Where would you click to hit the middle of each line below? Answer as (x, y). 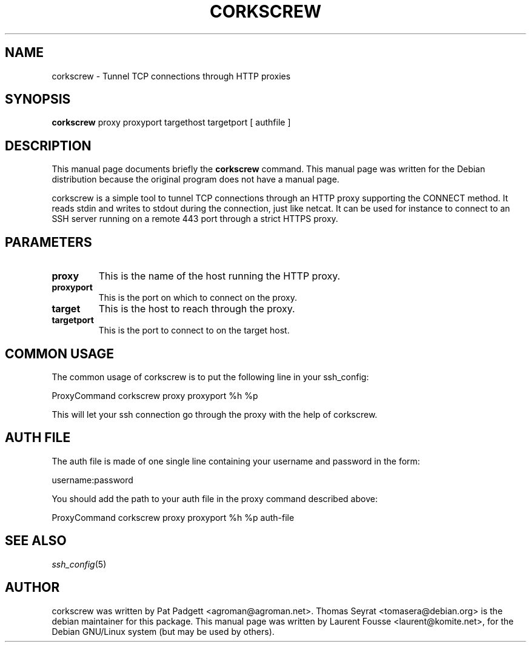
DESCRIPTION (48, 146)
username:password (92, 480)
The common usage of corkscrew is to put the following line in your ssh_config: (210, 377)
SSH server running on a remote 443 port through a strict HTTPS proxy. (195, 219)
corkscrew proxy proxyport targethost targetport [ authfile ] (171, 122)
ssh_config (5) (79, 564)
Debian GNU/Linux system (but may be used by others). (163, 631)
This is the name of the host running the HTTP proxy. (219, 276)
